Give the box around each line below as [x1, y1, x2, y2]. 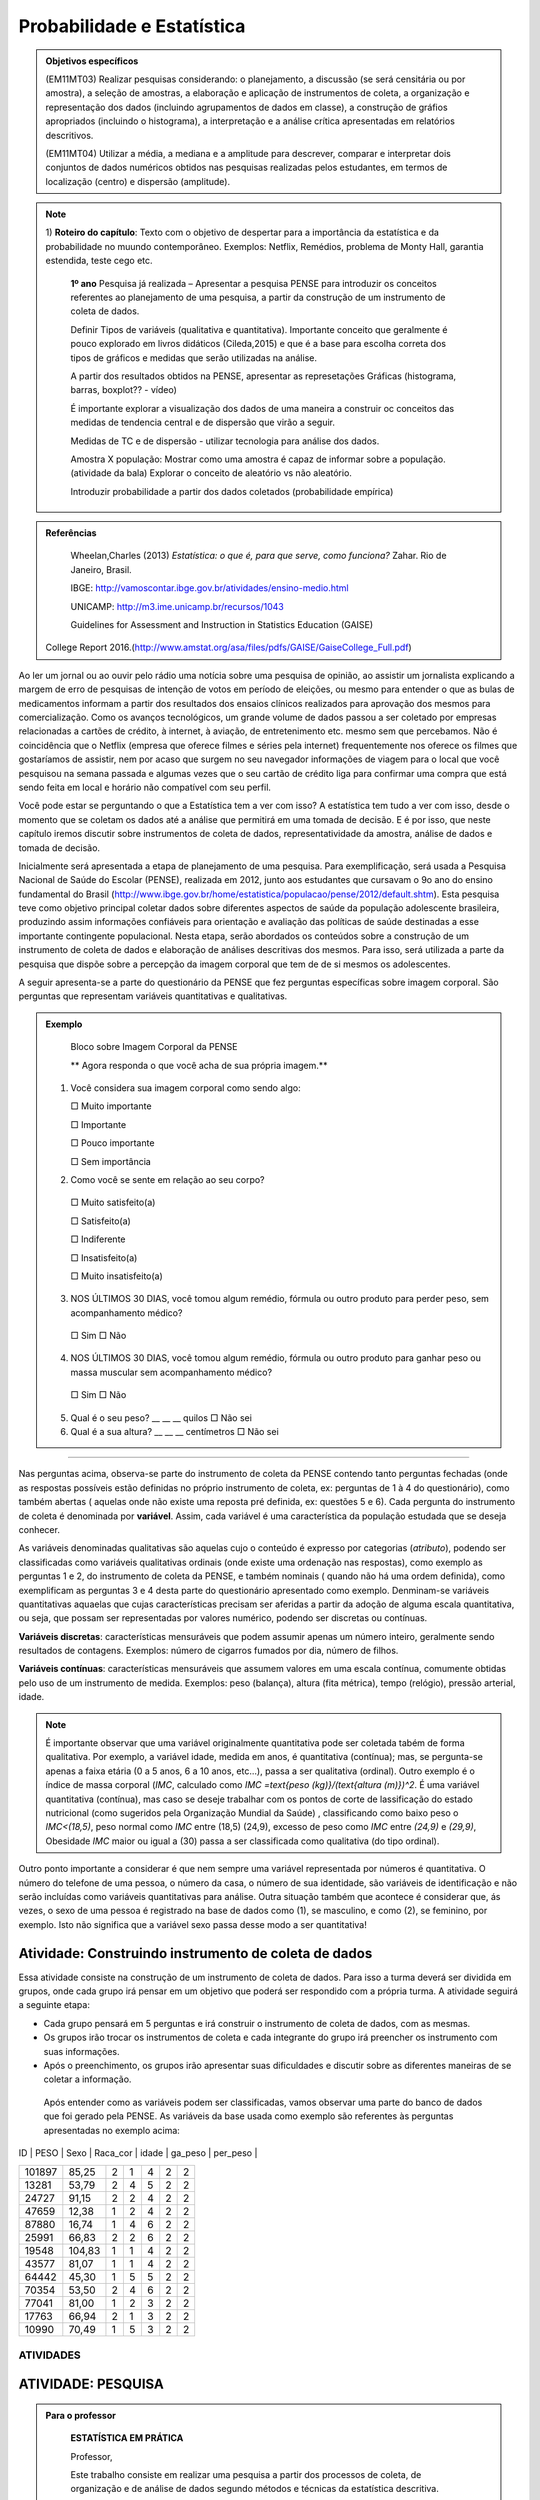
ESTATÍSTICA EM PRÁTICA [70, 2432, 184, 2444]
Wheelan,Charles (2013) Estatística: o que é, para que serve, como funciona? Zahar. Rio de [70, 550, 447, 562]
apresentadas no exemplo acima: [43, 2124, 180, 2136]
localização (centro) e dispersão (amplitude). [45, 175, 230, 187]
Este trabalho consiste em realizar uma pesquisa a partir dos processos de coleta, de [70, 2469, 422, 2481]
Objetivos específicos [45, 55, 139, 67]
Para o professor [45, 2409, 117, 2421]
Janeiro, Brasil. [70, 563, 132, 575]
